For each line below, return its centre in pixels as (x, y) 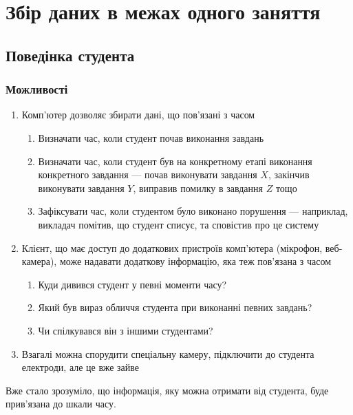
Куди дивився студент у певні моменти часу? (132, 284)
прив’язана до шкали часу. (61, 404)
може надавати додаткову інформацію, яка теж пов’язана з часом (195, 261)
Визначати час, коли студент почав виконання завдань (151, 137)
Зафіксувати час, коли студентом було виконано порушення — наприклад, (193, 211)
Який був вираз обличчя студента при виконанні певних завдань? (175, 307)
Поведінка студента (70, 55)
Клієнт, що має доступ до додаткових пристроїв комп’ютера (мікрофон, (172, 247)
